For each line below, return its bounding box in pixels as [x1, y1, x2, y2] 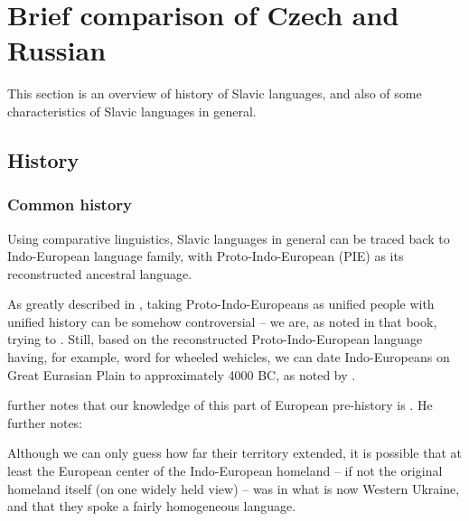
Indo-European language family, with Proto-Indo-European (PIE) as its [7, 247, 404, 265]
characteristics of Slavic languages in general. [7, 101, 257, 120]
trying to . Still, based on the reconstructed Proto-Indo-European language [7, 330, 423, 349]
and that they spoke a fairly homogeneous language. [7, 497, 296, 516]
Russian [7, 32, 107, 69]
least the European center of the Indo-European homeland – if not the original [7, 461, 443, 480]
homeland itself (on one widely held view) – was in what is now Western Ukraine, [7, 479, 460, 498]
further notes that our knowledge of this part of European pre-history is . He [7, 395, 433, 414]
